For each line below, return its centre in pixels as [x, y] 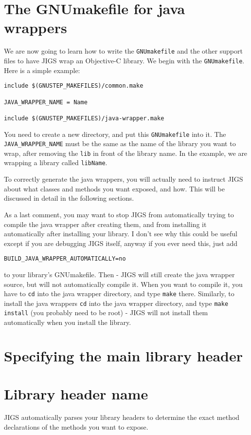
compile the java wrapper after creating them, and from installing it [105, 224]
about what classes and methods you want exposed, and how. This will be [114, 188]
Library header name [76, 394]
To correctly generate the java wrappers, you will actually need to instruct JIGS [124, 179]
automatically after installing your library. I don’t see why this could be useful [121, 234]
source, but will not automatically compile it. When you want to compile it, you [123, 284]
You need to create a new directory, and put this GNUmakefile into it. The [115, 134]
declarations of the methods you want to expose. [76, 426]
